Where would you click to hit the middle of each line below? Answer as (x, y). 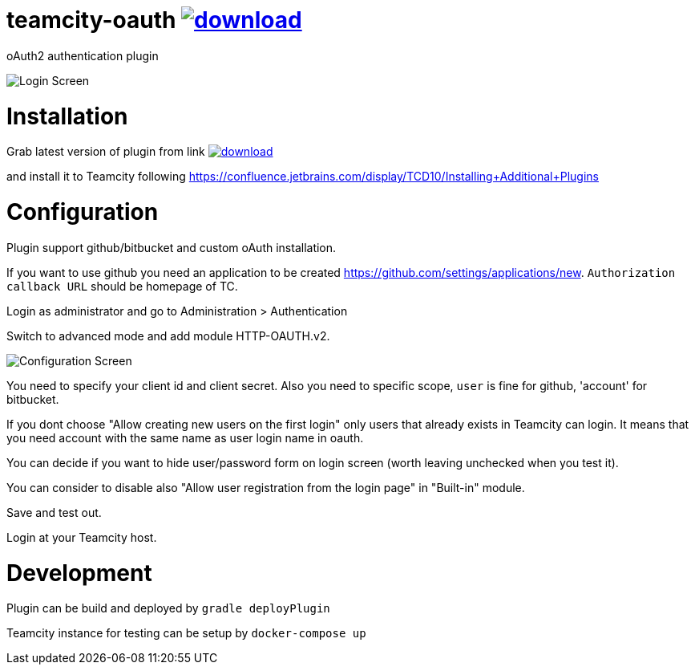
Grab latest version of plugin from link (106, 152)
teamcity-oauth (91, 20)
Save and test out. (54, 512)
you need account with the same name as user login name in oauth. (185, 437)
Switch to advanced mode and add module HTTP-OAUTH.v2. (168, 335)
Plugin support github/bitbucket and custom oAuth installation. (172, 247)
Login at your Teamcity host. (82, 537)
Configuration (83, 212)
